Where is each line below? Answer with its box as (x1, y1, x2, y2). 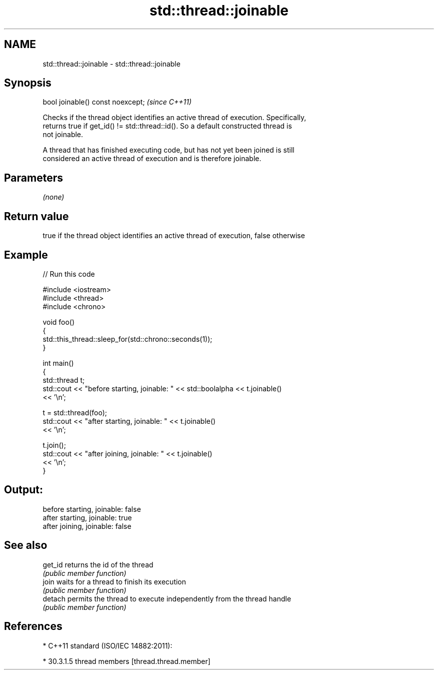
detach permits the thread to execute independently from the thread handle (42, 594, 291, 603)
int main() (42, 358, 74, 367)
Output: (4, 483, 43, 496)
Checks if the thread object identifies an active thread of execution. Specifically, (42, 113, 306, 122)
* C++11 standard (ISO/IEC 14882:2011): (42, 641, 172, 650)
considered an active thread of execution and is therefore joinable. (42, 154, 261, 163)
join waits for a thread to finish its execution (42, 577, 186, 586)
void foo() (42, 317, 75, 326)
